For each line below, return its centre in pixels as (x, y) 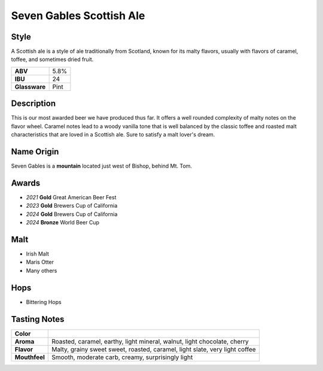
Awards (26, 183)
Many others (42, 270)
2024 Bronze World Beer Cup (63, 223)
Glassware (30, 87)
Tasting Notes (38, 319)
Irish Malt (37, 254)
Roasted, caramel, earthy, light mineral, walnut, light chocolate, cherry (150, 341)
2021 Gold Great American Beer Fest (71, 197)
